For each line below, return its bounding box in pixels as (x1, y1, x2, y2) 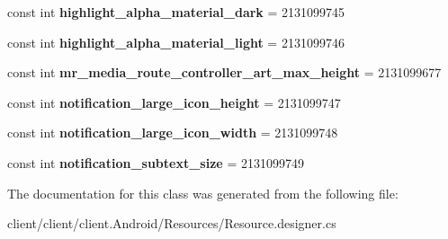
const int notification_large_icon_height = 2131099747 (7, 93, 341, 111)
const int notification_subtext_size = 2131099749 (7, 153, 304, 172)
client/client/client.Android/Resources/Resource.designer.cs (7, 214, 336, 233)
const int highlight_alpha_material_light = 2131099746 (7, 32, 345, 51)
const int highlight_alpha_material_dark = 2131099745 (7, 3, 345, 21)
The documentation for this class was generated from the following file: (7, 183, 399, 202)
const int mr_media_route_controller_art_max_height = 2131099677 (7, 63, 442, 82)
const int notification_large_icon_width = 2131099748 (7, 123, 338, 142)
